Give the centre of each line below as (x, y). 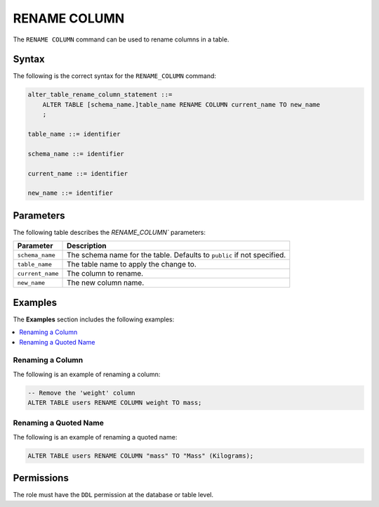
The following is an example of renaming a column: (87, 374)
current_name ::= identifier (78, 173)
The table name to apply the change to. (132, 264)
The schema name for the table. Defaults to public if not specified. (177, 255)
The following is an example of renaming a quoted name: (95, 437)
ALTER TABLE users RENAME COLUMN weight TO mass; (115, 403)
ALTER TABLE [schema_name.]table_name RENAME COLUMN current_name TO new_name (181, 104)
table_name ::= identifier (74, 134)
